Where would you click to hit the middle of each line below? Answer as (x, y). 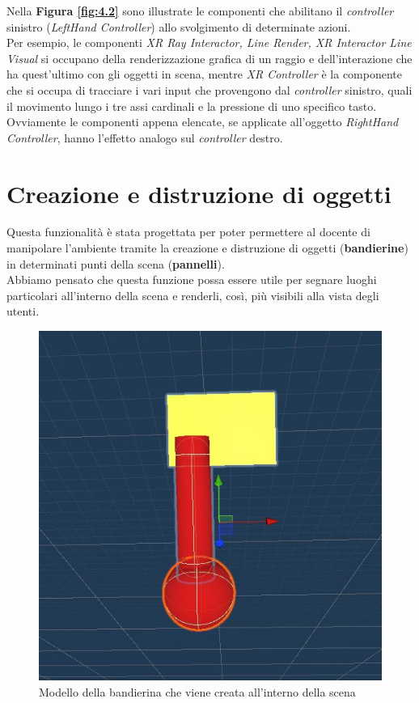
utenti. (23, 311)
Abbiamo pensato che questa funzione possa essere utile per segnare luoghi (192, 280)
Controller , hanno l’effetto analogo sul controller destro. (145, 137)
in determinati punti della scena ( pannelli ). (116, 263)
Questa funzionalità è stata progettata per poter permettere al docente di (188, 232)
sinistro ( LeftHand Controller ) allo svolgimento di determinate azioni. (179, 26)
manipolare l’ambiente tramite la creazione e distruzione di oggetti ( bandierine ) (207, 248)
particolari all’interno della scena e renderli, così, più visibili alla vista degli (193, 295)
